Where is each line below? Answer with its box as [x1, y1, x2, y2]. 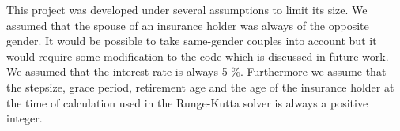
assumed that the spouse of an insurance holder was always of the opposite [6, 17, 369, 33]
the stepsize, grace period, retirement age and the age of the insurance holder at [6, 78, 394, 95]
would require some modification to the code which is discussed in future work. [6, 47, 389, 64]
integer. [6, 110, 43, 126]
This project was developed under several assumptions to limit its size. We [6, 2, 368, 17]
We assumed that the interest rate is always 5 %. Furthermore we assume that [6, 63, 387, 80]
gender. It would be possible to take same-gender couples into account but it [6, 32, 377, 49]
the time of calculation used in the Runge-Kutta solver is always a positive [6, 94, 368, 110]
